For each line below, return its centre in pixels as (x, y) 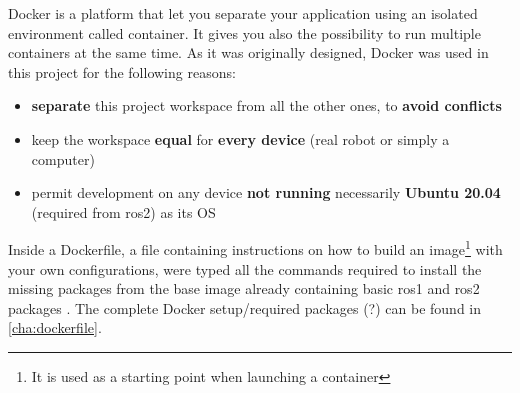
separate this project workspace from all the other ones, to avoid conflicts (266, 105)
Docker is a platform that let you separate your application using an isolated (243, 13)
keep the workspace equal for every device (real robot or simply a (240, 138)
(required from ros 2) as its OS (123, 211)
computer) (63, 158)
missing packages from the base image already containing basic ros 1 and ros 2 (244, 288)
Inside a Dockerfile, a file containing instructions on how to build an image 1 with (255, 247)
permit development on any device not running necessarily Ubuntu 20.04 (266, 192)
